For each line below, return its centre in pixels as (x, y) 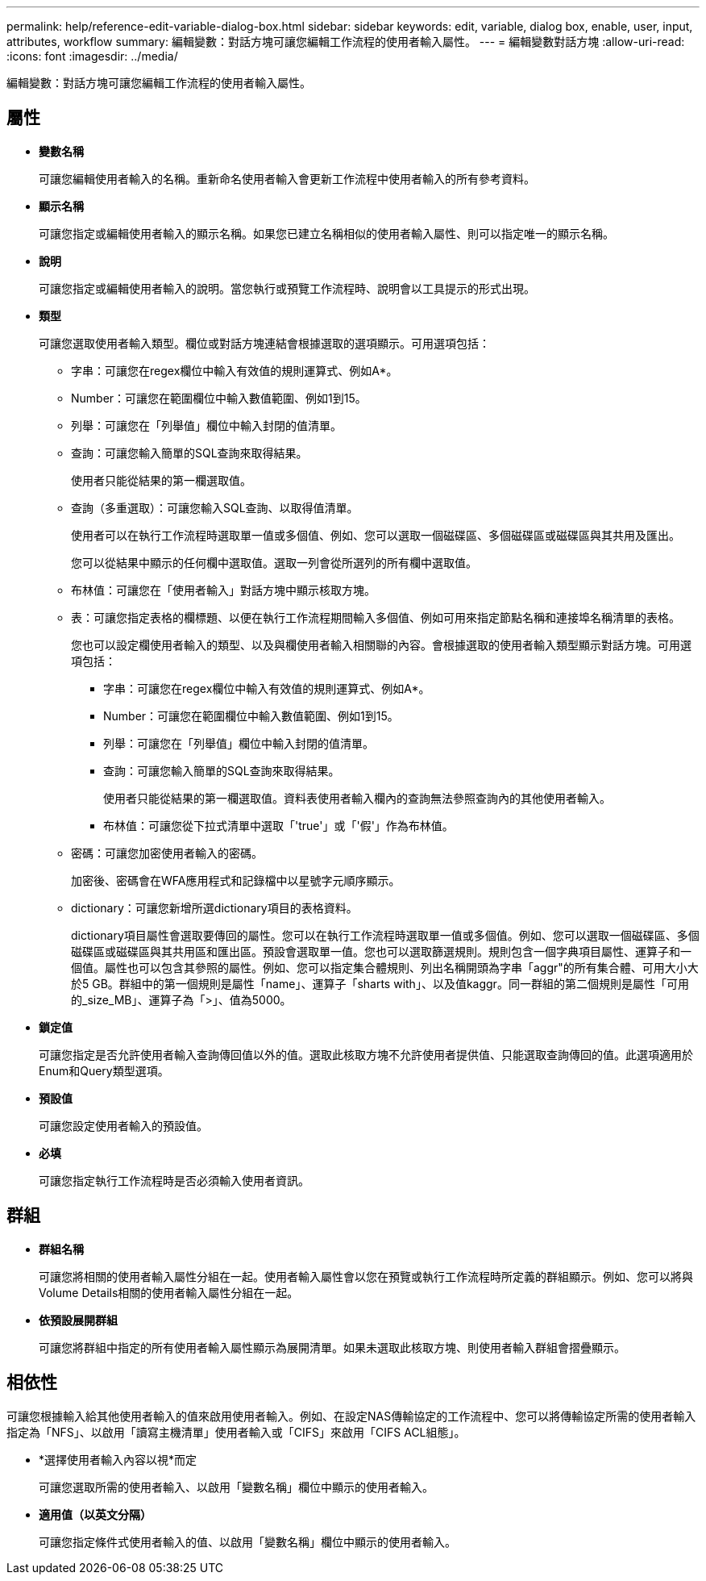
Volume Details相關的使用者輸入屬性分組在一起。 (169, 1292)
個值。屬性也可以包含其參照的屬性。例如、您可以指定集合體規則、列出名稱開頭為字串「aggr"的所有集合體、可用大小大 (385, 967)
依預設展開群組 (78, 1320)
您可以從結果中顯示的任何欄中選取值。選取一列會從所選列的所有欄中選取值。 (274, 562)
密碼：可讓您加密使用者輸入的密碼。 (167, 853)
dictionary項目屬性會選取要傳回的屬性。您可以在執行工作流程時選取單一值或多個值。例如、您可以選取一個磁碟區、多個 (385, 935)
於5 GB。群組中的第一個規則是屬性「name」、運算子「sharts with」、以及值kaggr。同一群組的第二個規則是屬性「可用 (380, 983)
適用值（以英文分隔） (95, 1514)
